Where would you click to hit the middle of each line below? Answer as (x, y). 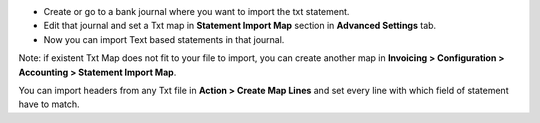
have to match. (49, 104)
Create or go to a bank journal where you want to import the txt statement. (196, 11)
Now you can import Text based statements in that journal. (164, 39)
